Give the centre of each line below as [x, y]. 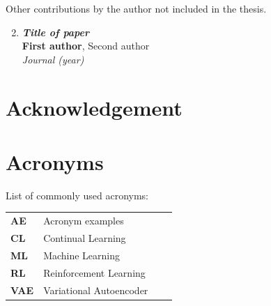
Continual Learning [85, 238]
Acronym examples [84, 221]
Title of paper [56, 32]
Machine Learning [82, 255]
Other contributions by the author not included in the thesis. [136, 8]
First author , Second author [86, 46]
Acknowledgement [94, 107]
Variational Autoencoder [96, 290]
